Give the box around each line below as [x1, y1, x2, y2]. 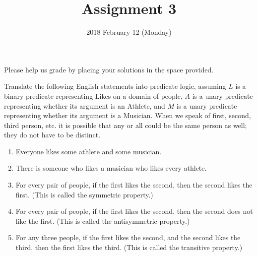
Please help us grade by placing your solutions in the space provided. [4, 64, 214, 74]
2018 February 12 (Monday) [86, 27, 172, 37]
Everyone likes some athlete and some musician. [15, 146, 162, 156]
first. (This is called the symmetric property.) [15, 189, 153, 199]
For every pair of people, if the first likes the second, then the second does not [15, 206, 253, 216]
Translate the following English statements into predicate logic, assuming [4, 81, 226, 91]
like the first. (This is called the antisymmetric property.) [15, 215, 190, 226]
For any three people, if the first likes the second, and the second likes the [15, 232, 241, 243]
